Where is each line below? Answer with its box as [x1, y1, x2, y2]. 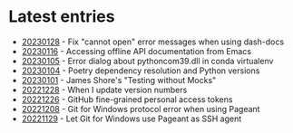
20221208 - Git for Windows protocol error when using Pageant [21, 103, 260, 114]
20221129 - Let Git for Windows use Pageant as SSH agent [21, 113, 242, 124]
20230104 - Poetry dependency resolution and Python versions [21, 65, 260, 76]
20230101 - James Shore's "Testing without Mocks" [21, 74, 217, 85]
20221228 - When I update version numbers [21, 84, 188, 95]
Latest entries [8, 6, 115, 27]
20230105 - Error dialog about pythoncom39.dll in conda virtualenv [21, 55, 274, 66]
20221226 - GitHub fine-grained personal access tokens [21, 93, 233, 105]
